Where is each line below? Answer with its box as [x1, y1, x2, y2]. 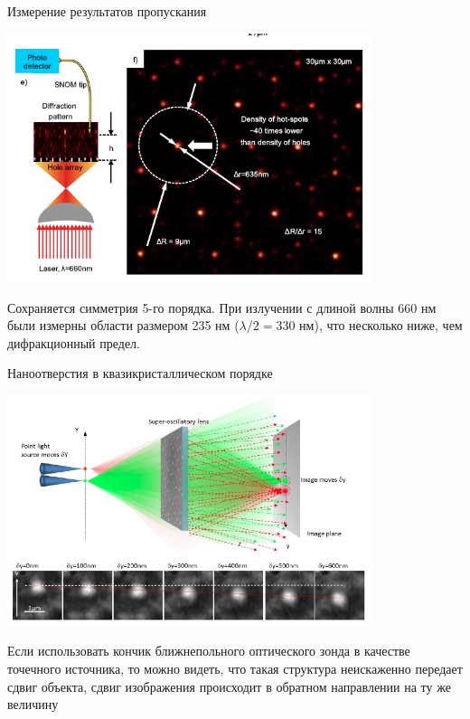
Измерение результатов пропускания [7, 2, 207, 20]
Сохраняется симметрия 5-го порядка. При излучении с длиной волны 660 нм [7, 298, 437, 317]
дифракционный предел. [7, 333, 140, 352]
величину [7, 695, 59, 714]
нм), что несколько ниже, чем [299, 316, 463, 335]
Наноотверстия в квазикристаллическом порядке [7, 364, 273, 383]
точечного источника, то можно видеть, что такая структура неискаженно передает [7, 658, 463, 677]
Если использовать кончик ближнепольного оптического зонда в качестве [7, 641, 410, 660]
